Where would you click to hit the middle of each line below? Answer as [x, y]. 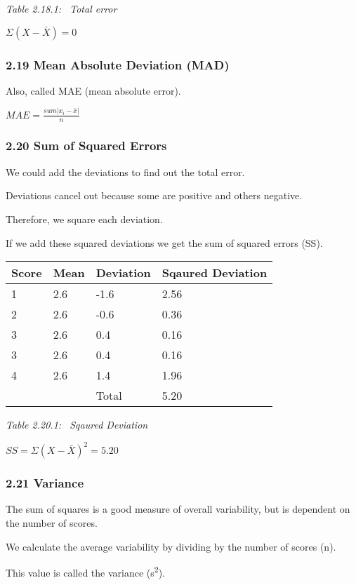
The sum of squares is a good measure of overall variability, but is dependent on [178, 509]
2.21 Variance [45, 483]
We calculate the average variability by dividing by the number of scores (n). [171, 546]
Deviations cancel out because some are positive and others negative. [154, 195]
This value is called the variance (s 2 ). [85, 571]
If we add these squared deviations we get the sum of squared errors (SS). [164, 242]
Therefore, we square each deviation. [84, 218]
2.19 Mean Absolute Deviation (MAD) [118, 64]
